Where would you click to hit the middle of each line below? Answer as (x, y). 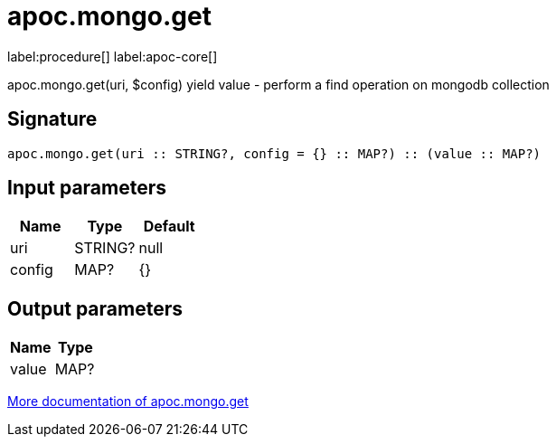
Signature (52, 119)
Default (169, 227)
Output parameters (95, 308)
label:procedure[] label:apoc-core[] (113, 56)
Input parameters (87, 188)
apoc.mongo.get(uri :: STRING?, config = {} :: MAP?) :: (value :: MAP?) (274, 153)
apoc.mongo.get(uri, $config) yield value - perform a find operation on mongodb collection (278, 84)
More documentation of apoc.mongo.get (128, 401)
